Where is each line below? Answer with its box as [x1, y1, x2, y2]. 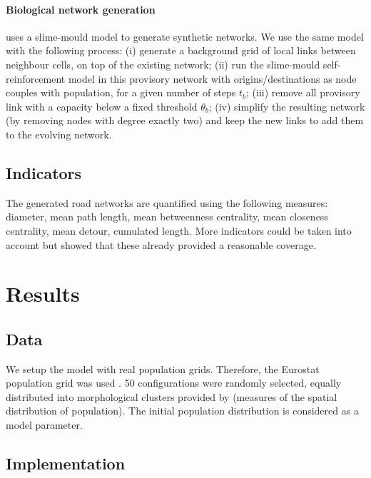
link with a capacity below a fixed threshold [6, 98, 198, 113]
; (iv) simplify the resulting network [208, 98, 365, 113]
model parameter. [6, 417, 83, 432]
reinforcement [6, 71, 66, 86]
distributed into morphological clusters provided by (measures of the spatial [6, 389, 337, 404]
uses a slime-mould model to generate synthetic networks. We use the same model [6, 29, 364, 44]
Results [6, 279, 80, 308]
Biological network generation [6, 1, 156, 16]
